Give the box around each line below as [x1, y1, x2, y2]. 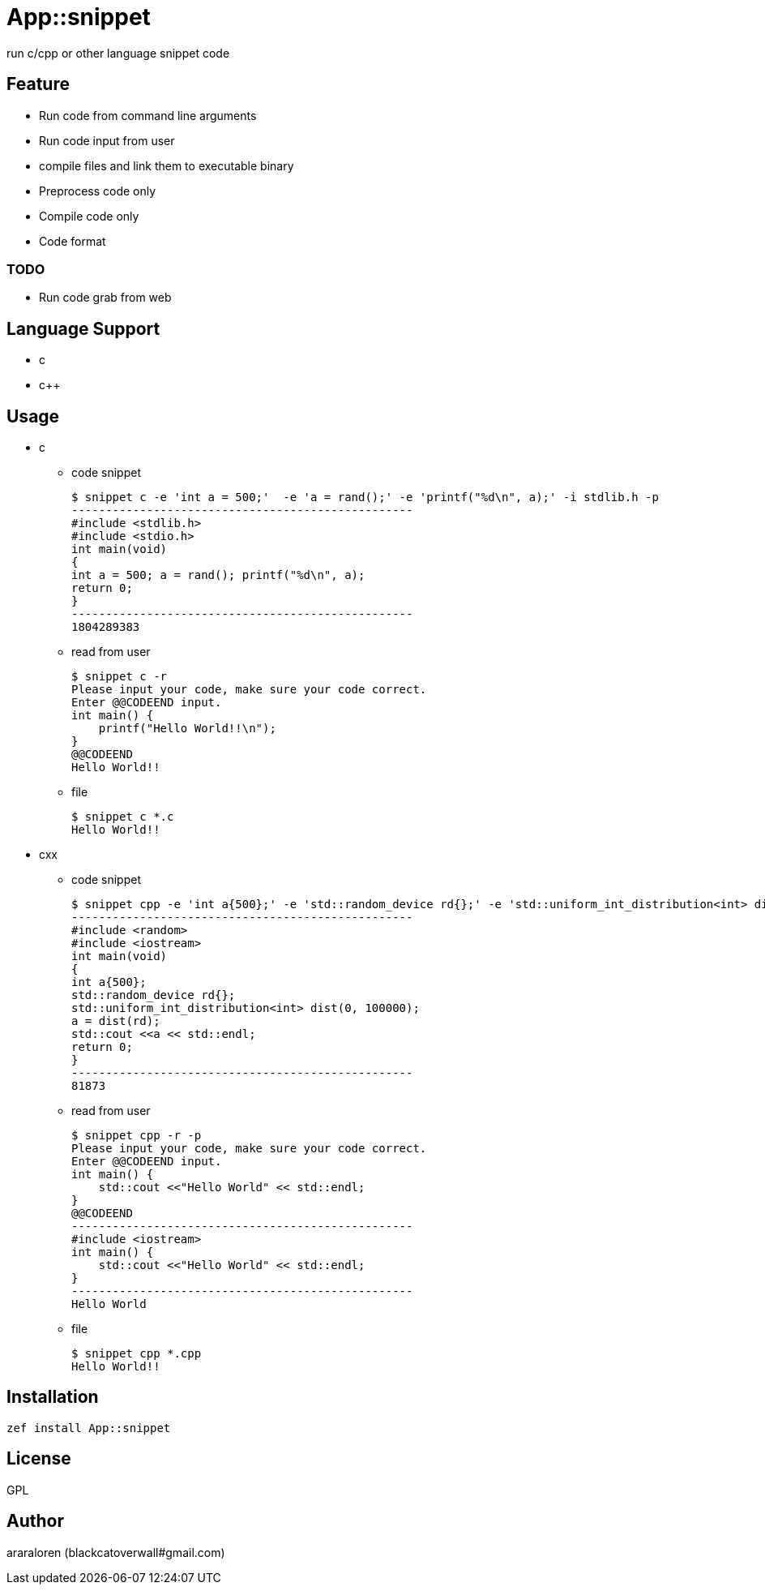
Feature [6, 74, 70, 95]
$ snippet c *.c [71, 810, 174, 824]
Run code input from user [39, 133, 175, 148]
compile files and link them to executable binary [39, 158, 294, 173]
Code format [39, 234, 106, 248]
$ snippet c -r [71, 670, 168, 684]
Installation [6, 1387, 99, 1408]
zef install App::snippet [6, 1421, 171, 1434]
